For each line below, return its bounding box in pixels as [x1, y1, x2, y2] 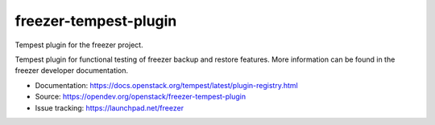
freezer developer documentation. [14, 66, 129, 75]
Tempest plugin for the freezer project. [14, 40, 144, 50]
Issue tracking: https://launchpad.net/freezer [35, 103, 184, 112]
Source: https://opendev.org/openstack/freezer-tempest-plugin [35, 92, 246, 102]
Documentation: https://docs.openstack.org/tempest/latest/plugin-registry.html [35, 80, 298, 90]
